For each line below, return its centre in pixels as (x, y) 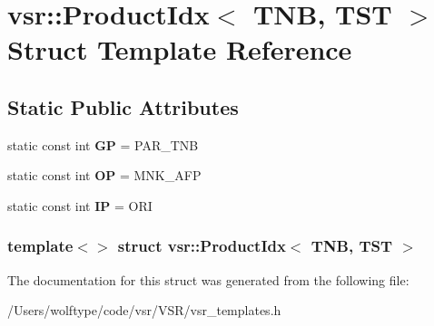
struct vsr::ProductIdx (202, 246)
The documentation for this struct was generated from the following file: (208, 279)
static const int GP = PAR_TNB (103, 144)
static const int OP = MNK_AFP (104, 175)
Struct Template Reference (180, 49)
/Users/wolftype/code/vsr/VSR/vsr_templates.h (144, 310)
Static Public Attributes (123, 106)
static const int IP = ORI (80, 205)
